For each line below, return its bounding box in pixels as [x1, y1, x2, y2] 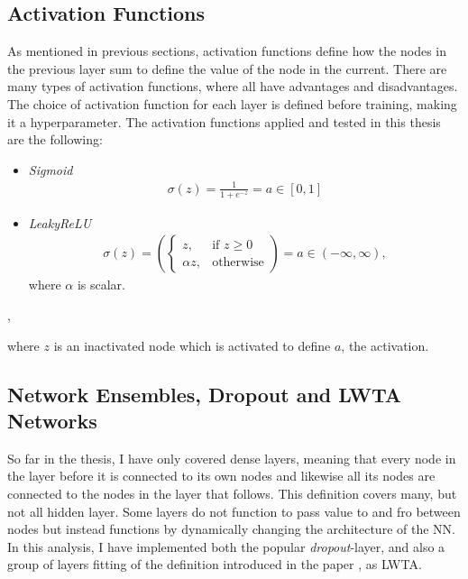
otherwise [212, 255, 264, 269]
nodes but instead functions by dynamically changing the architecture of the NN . [7, 519, 455, 538]
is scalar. [77, 275, 125, 294]
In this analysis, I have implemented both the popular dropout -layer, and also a [7, 537, 445, 556]
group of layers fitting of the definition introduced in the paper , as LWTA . [7, 555, 422, 574]
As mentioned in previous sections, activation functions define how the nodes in [7, 41, 447, 60]
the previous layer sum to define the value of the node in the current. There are [7, 59, 447, 78]
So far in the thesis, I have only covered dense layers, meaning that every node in [7, 448, 456, 467]
